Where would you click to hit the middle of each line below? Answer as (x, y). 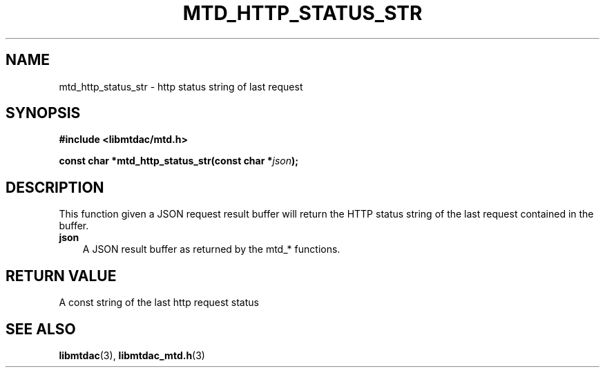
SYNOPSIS (43, 113)
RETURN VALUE (61, 276)
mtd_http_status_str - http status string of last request (181, 86)
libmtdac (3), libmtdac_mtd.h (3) (132, 355)
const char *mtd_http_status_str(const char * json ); (179, 161)
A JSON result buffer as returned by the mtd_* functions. (211, 249)
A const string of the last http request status (159, 303)
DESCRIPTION (55, 187)
